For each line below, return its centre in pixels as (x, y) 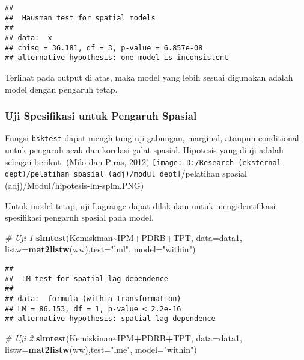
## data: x (29, 38)
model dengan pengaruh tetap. (61, 89)
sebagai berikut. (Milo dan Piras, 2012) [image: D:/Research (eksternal (143, 161)
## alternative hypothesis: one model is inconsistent (117, 58)
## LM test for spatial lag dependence (87, 279)
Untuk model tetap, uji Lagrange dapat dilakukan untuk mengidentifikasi (140, 205)
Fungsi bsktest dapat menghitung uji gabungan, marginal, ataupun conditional (152, 138)
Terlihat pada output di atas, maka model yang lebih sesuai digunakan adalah (149, 77)
